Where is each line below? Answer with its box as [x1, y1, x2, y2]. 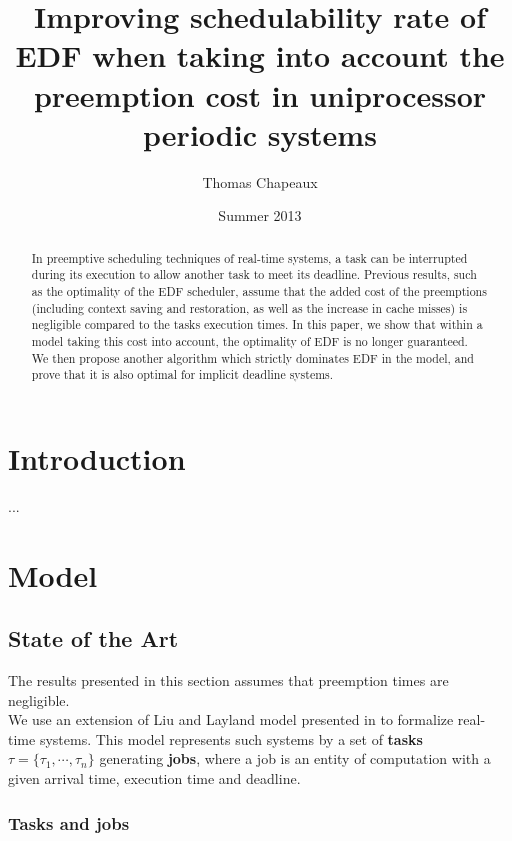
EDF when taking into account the [15, 35, 505, 76]
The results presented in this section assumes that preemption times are [8, 670, 449, 691]
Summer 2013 [218, 205, 302, 226]
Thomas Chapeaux [202, 171, 318, 192]
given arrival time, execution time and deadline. [8, 768, 301, 788]
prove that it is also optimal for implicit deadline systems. [31, 366, 334, 383]
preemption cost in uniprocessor [33, 74, 487, 115]
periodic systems [143, 113, 377, 154]
